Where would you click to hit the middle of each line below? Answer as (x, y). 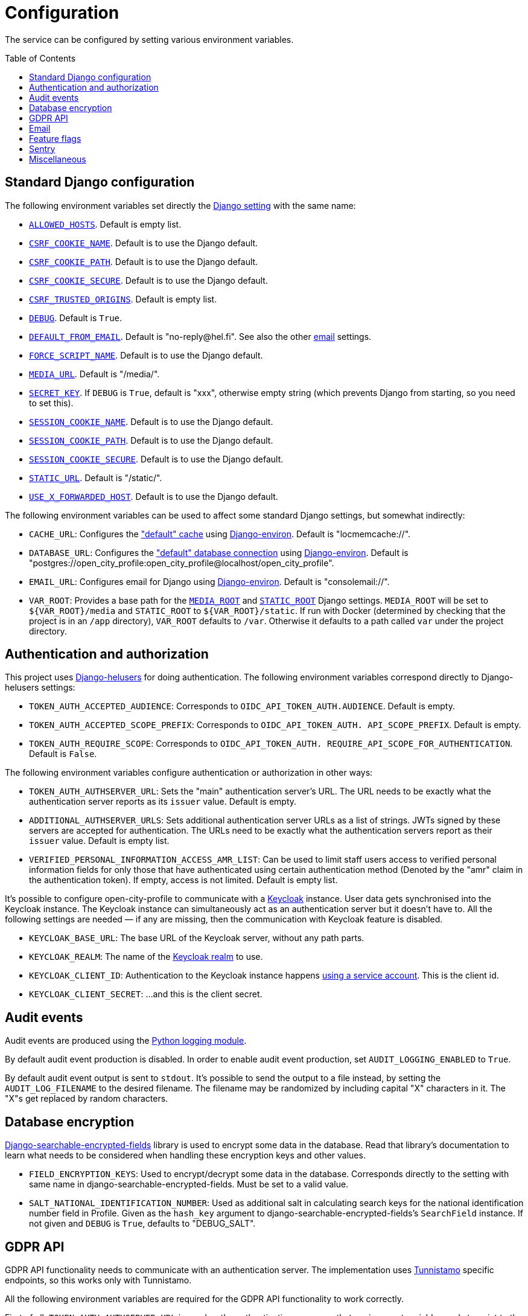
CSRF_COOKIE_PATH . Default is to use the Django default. (144, 261)
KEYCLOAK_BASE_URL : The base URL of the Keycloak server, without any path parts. (197, 938)
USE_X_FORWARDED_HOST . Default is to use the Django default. (154, 496)
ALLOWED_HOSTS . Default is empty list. (105, 224)
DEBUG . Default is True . (76, 318)
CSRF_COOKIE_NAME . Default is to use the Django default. (144, 243)
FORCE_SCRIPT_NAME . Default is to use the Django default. (146, 355)
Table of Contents (40, 58)
